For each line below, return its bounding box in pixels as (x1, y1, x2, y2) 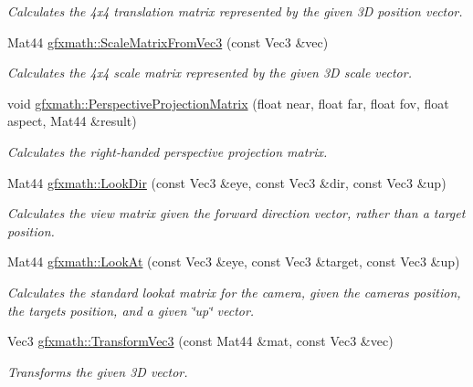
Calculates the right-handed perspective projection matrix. (7, 141, 328, 161)
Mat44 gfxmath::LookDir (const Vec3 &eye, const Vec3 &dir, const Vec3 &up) (7, 173, 447, 192)
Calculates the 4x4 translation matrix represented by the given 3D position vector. (7, 2, 463, 20)
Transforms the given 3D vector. (7, 361, 188, 381)
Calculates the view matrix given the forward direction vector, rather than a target (7, 204, 466, 223)
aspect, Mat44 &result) (7, 111, 137, 131)
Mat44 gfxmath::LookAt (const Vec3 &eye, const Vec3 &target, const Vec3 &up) (7, 252, 460, 271)
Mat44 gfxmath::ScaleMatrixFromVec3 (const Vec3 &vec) (7, 32, 329, 51)
